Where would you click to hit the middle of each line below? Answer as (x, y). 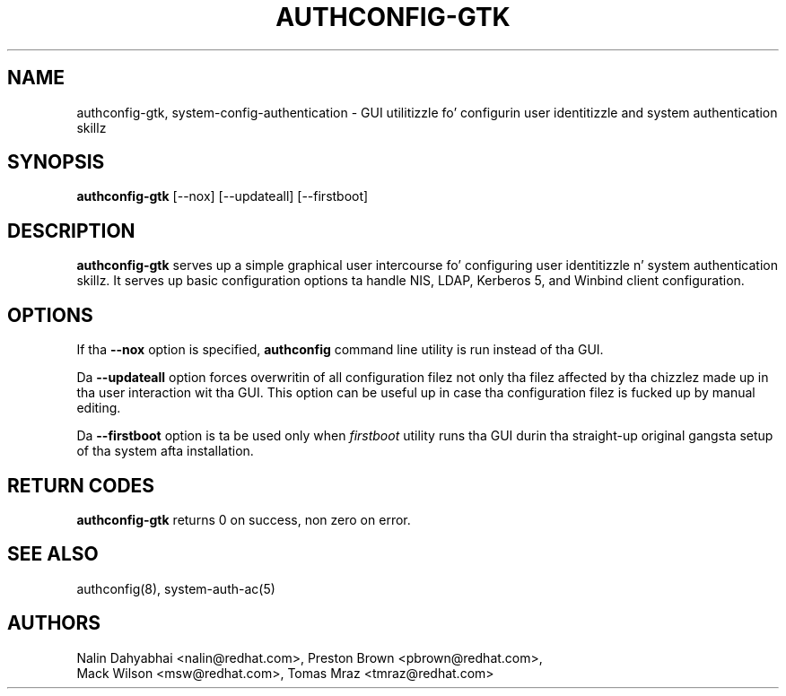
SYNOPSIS (56, 162)
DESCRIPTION (71, 231)
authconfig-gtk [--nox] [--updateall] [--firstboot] (223, 196)
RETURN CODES (81, 485)
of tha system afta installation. (165, 451)
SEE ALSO (53, 554)
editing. (99, 408)
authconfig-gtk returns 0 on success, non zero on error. (244, 519)
